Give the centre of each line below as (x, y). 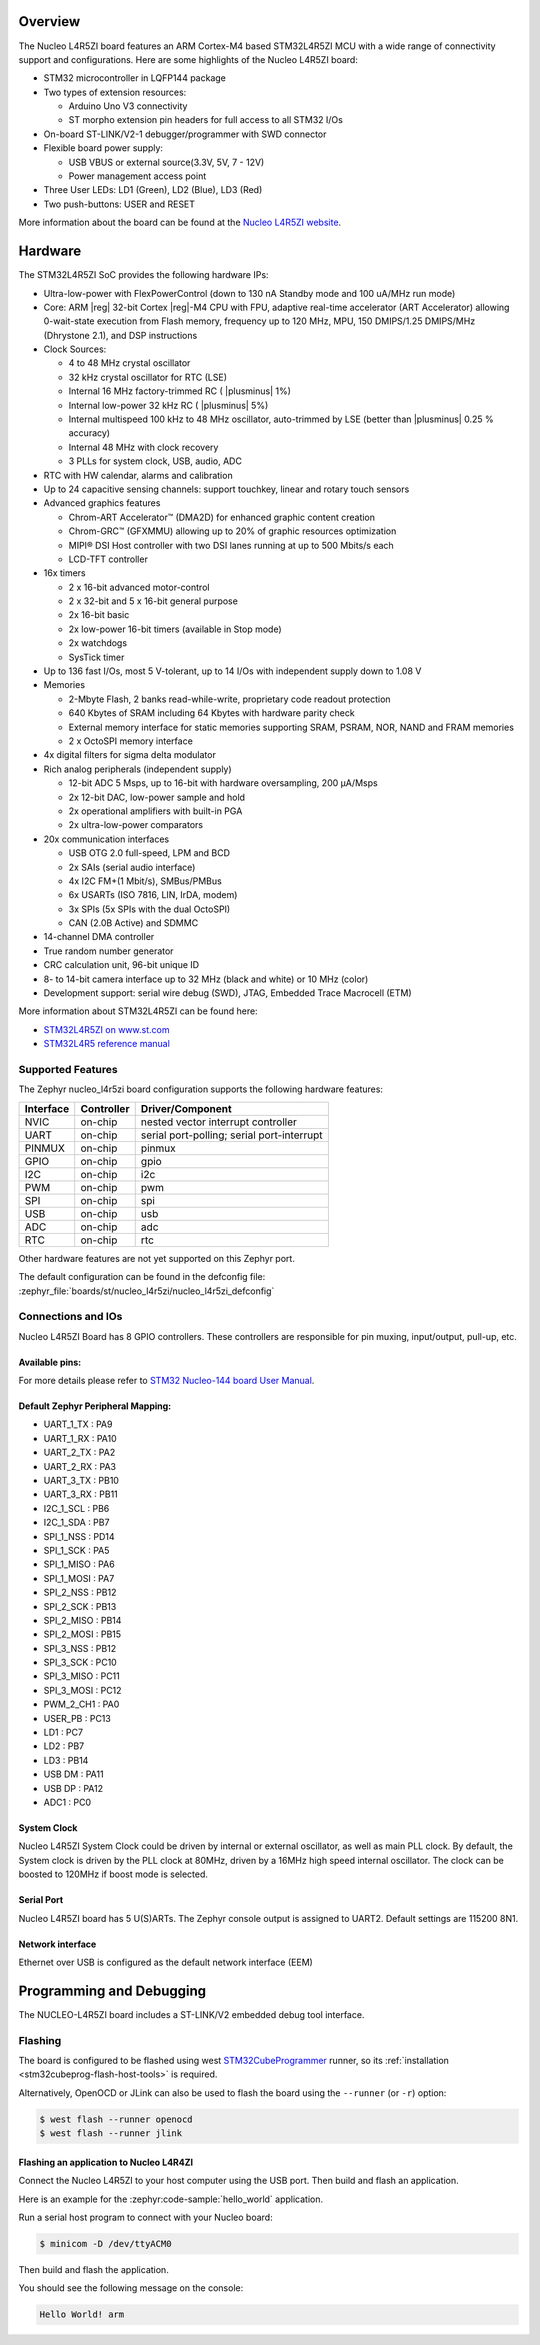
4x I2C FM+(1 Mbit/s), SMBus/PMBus (145, 881)
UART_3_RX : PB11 (81, 1494)
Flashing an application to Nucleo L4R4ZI (106, 2162)
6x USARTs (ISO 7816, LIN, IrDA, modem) (153, 895)
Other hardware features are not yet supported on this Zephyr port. (156, 1258)
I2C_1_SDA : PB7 (76, 1522)
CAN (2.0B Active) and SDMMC (133, 923)
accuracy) (89, 433)
